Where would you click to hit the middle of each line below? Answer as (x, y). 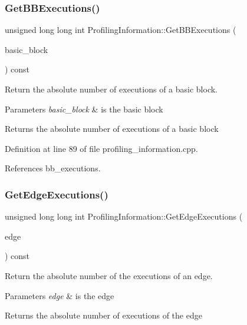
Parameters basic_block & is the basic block (84, 109)
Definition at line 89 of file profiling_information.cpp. (101, 148)
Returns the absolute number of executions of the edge (103, 315)
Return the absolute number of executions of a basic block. (111, 89)
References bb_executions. (53, 168)
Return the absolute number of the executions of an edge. (109, 275)
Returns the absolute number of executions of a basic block (112, 129)
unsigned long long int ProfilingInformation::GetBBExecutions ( (121, 30)
